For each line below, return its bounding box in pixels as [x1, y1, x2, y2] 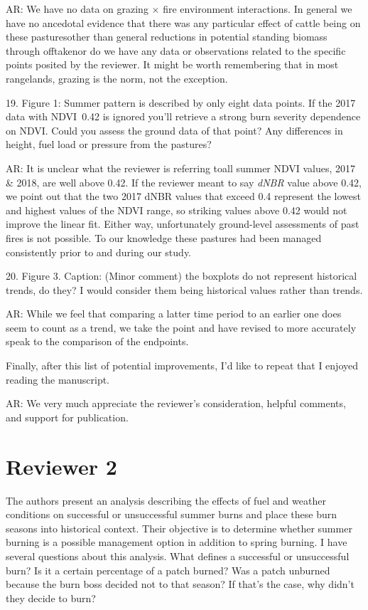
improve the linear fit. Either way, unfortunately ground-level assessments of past [6, 216, 359, 231]
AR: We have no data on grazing [6, 1, 148, 16]
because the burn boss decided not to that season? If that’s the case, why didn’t [6, 577, 355, 591]
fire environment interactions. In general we [163, 1, 352, 16]
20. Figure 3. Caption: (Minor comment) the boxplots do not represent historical [6, 268, 357, 283]
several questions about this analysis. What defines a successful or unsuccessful [6, 548, 350, 563]
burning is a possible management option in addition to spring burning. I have [6, 535, 347, 549]
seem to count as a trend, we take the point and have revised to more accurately [6, 320, 357, 335]
